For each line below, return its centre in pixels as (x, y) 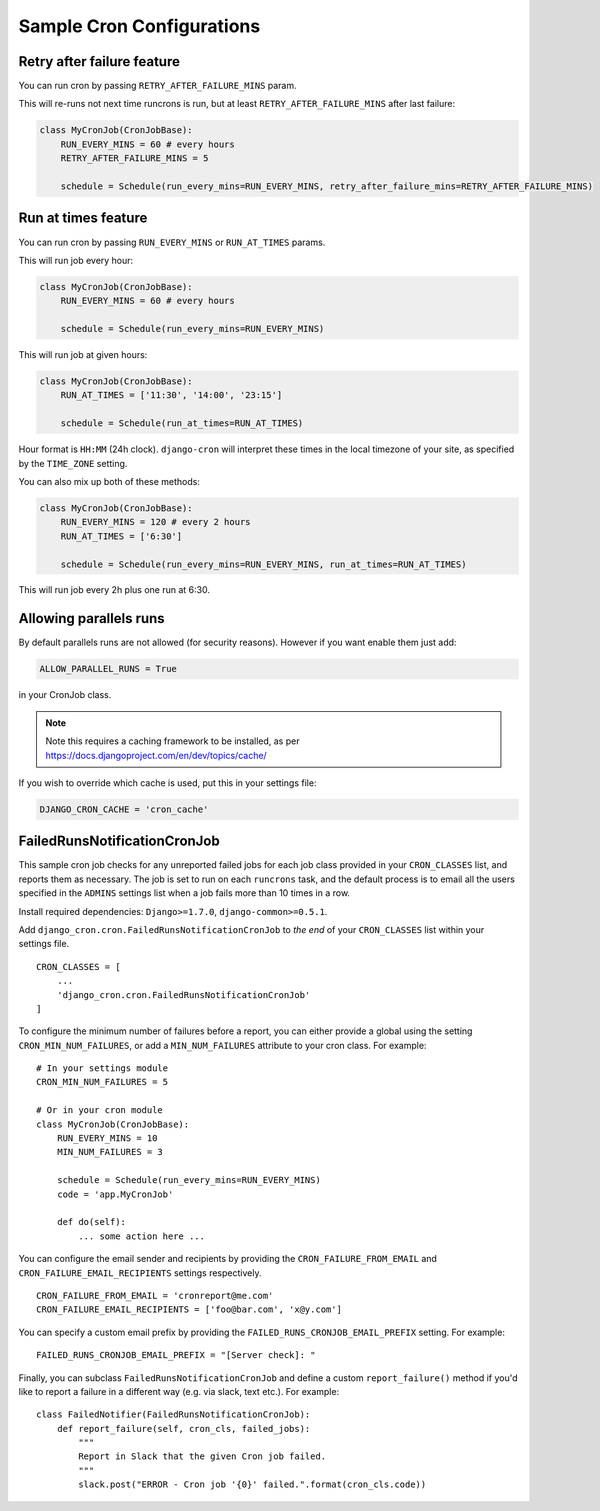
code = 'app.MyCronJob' (115, 1194)
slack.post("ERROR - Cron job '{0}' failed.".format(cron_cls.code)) (252, 1484)
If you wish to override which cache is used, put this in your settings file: (167, 782)
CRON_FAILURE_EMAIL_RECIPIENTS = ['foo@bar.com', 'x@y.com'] (189, 1309)
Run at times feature (83, 218)
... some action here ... (141, 1236)
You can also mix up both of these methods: (109, 481)
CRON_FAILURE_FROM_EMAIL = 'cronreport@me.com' (155, 1295)
